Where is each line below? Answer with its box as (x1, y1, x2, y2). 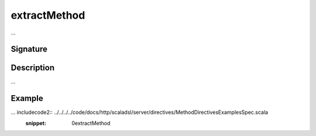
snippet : (25, 120, 47, 127)
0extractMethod (71, 120, 111, 127)
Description (11, 63, 55, 73)
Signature (11, 44, 48, 54)
